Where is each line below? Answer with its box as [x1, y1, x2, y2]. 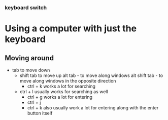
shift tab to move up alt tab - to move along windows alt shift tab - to [19, 72, 163, 78]
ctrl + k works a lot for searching [27, 83, 96, 89]
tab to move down [12, 67, 50, 73]
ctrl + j [27, 99, 41, 105]
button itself [27, 110, 53, 116]
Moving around [5, 54, 54, 62]
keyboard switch [5, 4, 47, 11]
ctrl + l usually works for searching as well [19, 88, 108, 95]
